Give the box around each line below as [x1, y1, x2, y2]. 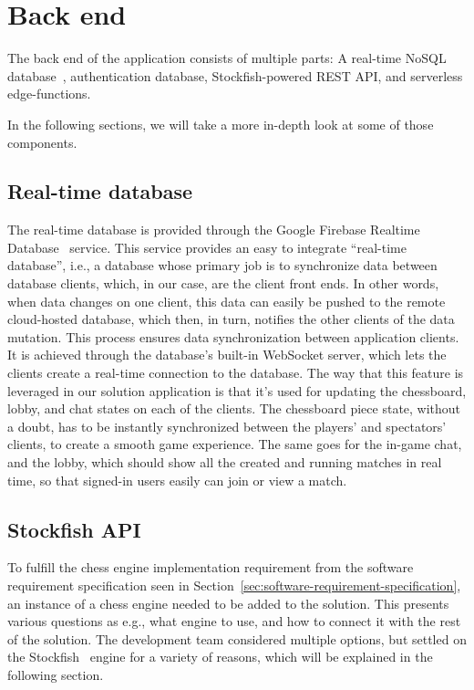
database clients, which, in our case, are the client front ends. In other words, [7, 274, 439, 293]
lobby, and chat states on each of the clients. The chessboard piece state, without [7, 399, 461, 418]
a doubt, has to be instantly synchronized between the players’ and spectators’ [7, 416, 447, 435]
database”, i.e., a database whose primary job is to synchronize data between [7, 256, 438, 275]
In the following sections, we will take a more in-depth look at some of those [7, 114, 434, 133]
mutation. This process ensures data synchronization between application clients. [7, 327, 459, 346]
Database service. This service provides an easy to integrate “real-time [7, 237, 407, 256]
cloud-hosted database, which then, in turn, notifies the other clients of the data [7, 309, 455, 329]
